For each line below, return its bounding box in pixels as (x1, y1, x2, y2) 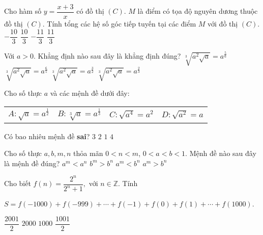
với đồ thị (208, 18, 238, 29)
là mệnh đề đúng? (4, 158, 60, 168)
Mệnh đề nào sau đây (189, 148, 256, 159)
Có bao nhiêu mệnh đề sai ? (4, 130, 90, 141)
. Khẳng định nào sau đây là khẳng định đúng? (33, 50, 181, 61)
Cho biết (4, 178, 31, 189)
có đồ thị (76, 6, 104, 16)
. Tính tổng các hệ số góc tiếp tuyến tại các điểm (42, 18, 196, 29)
